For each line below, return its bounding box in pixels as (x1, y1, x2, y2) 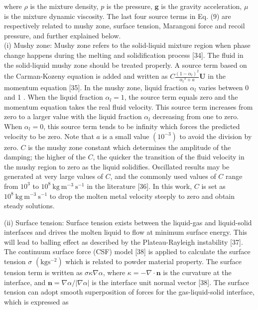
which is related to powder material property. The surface (65, 256, 242, 267)
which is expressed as (4, 296, 69, 307)
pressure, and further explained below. (4, 30, 121, 40)
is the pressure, (106, 1, 152, 11)
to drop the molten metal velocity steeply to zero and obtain (49, 190, 235, 201)
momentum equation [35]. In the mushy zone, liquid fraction (4, 82, 188, 92)
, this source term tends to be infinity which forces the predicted (43, 121, 240, 131)
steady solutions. (4, 200, 55, 211)
